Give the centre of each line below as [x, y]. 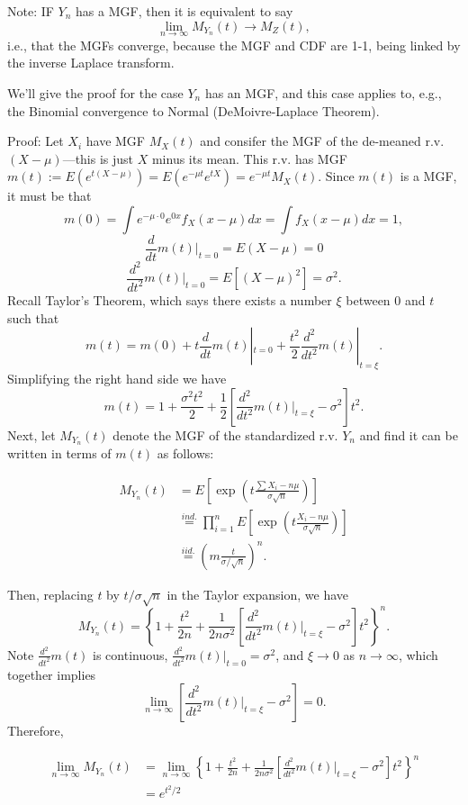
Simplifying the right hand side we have [117, 378]
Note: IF [31, 11]
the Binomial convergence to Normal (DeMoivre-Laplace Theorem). [193, 110]
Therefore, [36, 731]
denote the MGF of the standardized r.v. [225, 434]
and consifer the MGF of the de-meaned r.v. [322, 141]
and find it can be [409, 434]
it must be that [49, 196]
